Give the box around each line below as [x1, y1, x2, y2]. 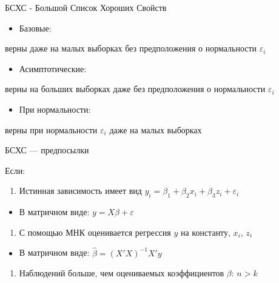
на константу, [180, 225, 230, 238]
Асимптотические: [19, 62, 87, 75]
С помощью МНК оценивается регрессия [19, 225, 171, 238]
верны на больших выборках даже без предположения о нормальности [5, 82, 266, 95]
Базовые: [19, 21, 52, 34]
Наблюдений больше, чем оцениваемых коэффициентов [19, 267, 224, 279]
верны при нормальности [5, 123, 98, 136]
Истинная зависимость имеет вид [19, 184, 142, 197]
